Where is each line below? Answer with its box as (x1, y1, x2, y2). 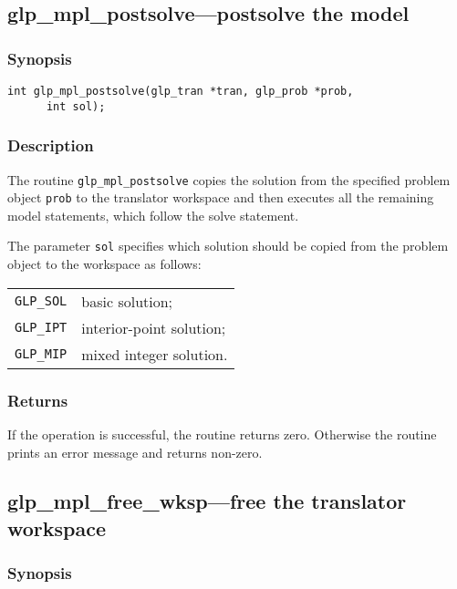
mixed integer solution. (81, 343, 228, 365)
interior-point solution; (81, 316, 226, 338)
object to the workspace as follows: (7, 254, 202, 274)
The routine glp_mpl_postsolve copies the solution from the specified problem (7, 170, 451, 189)
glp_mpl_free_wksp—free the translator (7, 487, 407, 515)
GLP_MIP (15, 346, 68, 362)
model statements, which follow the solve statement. (7, 205, 299, 224)
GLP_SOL (15, 294, 68, 309)
